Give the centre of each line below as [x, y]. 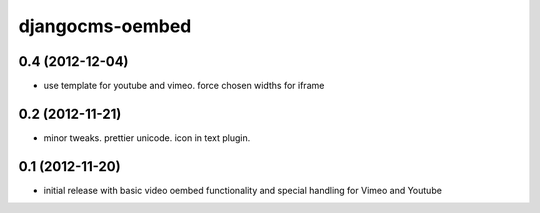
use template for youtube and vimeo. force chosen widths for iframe [184, 86]
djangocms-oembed [105, 26]
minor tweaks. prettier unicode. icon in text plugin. [147, 137]
